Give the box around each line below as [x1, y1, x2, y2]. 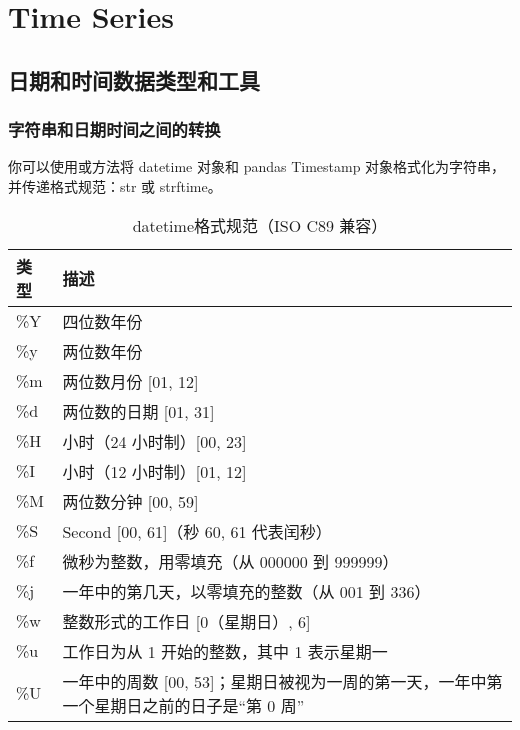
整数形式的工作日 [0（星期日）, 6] [62, 609, 311, 633]
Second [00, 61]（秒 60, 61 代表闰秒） [62, 519, 332, 543]
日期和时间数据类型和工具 [8, 64, 260, 95]
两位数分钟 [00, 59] [62, 489, 199, 513]
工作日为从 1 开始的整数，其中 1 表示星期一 [62, 639, 388, 663]
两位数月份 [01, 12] [62, 369, 199, 393]
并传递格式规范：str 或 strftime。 [8, 175, 222, 196]
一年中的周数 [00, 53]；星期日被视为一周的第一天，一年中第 [62, 669, 503, 693]
